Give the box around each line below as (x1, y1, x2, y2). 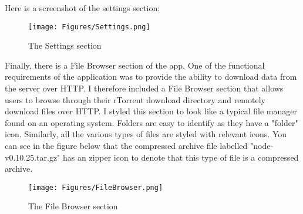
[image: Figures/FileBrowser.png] (28, 183, 163, 192)
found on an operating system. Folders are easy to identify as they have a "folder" (5, 116, 298, 128)
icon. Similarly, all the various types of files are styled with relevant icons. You (5, 128, 287, 140)
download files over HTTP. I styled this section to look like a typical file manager (5, 105, 297, 117)
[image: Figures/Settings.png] (28, 22, 150, 31)
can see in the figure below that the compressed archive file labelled (5, 140, 248, 151)
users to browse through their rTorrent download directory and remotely (5, 93, 265, 106)
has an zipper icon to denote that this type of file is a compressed (63, 151, 299, 163)
